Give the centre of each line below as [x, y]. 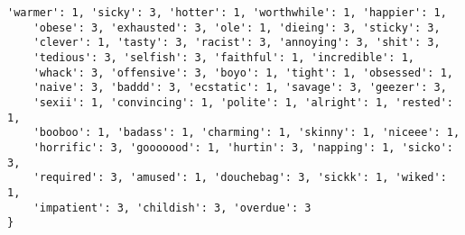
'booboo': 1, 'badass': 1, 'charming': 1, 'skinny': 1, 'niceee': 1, [246, 133]
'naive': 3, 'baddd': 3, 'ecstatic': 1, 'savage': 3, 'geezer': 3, [240, 88]
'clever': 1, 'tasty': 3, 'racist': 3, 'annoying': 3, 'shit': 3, [237, 43]
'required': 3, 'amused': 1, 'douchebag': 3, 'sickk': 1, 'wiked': [240, 178]
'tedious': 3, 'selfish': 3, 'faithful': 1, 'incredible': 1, [224, 57]
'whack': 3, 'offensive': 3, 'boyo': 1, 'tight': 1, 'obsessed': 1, [243, 72]
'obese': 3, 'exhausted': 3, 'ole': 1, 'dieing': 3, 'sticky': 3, [237, 27]
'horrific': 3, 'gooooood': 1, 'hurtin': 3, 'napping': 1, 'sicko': [243, 147]
